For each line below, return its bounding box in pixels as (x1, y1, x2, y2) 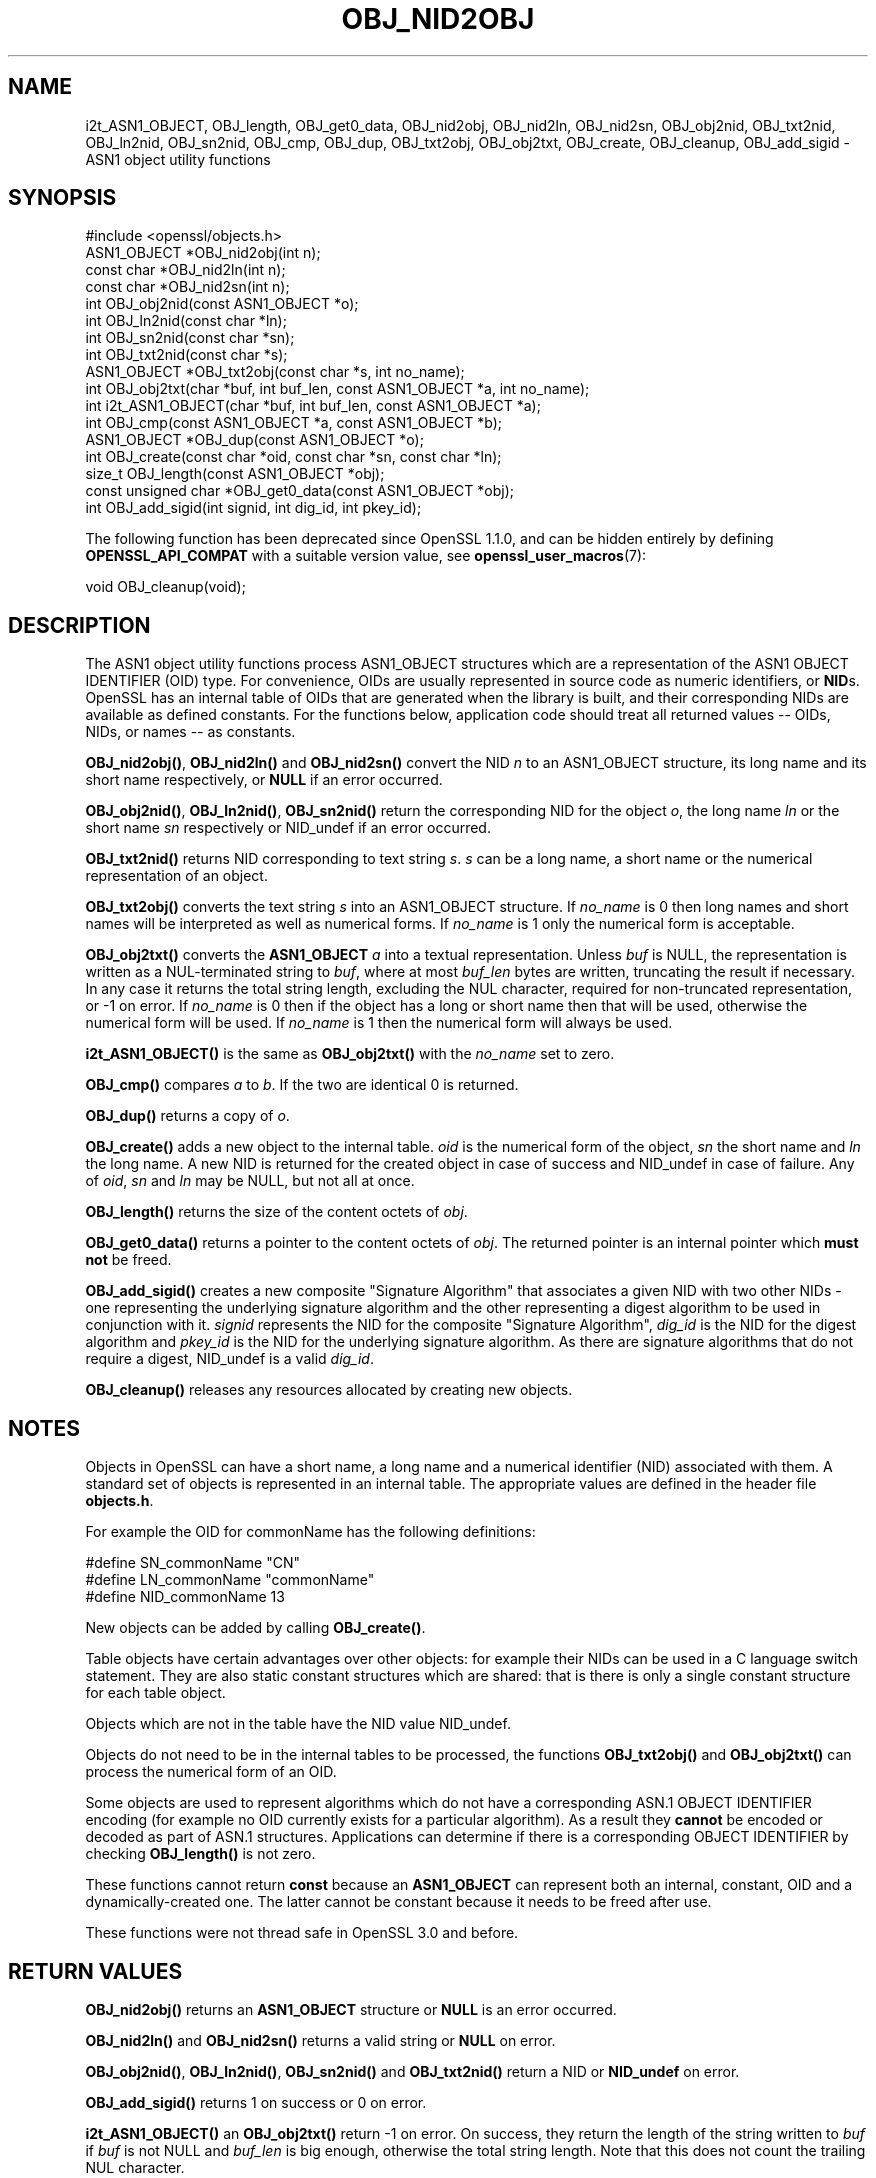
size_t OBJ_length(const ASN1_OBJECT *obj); (85, 465, 385, 483)
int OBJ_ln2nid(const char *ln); (85, 312, 287, 330)
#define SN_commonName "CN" (85, 1554, 301, 1572)
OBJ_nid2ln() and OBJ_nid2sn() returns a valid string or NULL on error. (85, 2031, 556, 2049)
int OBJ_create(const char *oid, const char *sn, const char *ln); (85, 448, 502, 466)
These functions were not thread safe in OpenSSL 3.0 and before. (85, 1924, 519, 1942)
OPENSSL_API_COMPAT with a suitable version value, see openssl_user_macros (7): (85, 547, 647, 565)
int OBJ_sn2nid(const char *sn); (85, 329, 295, 347)
